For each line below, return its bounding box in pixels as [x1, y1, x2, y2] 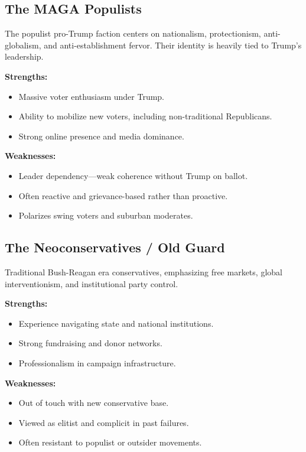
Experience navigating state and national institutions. [18, 317, 214, 329]
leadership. [5, 50, 44, 63]
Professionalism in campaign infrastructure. [18, 356, 176, 369]
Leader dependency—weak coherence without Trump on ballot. [18, 169, 248, 181]
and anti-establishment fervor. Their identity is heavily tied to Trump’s [44, 38, 302, 51]
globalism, [5, 38, 41, 51]
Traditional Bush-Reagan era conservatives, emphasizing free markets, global [5, 265, 282, 278]
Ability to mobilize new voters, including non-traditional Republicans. [18, 110, 272, 122]
